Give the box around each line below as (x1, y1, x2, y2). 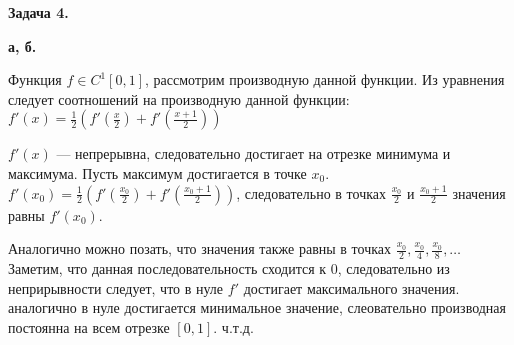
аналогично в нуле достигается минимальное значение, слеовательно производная (8, 297, 507, 318)
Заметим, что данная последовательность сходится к (8, 257, 327, 278)
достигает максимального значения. (243, 277, 460, 298)
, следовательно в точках (236, 182, 386, 203)
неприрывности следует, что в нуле (8, 277, 224, 298)
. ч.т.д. (213, 316, 254, 337)
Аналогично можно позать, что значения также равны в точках (8, 238, 392, 259)
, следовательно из (337, 257, 450, 278)
